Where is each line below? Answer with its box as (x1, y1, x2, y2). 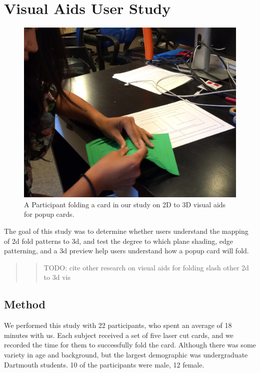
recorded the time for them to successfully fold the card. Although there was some (4, 339, 256, 350)
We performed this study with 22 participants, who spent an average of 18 (4, 320, 232, 330)
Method (4, 296, 45, 312)
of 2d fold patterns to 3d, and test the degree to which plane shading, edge (4, 235, 233, 246)
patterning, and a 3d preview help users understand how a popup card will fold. (4, 245, 249, 256)
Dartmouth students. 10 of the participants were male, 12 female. (4, 359, 204, 369)
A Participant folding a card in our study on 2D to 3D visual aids (24, 199, 226, 209)
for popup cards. (24, 209, 74, 219)
